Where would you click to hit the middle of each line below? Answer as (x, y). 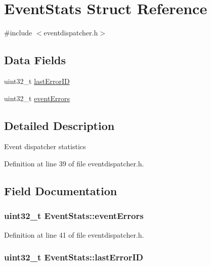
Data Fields (35, 60)
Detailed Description (59, 125)
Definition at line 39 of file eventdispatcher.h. (74, 163)
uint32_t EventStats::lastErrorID (74, 257)
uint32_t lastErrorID (37, 81)
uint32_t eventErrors (37, 98)
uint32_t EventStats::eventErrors (74, 216)
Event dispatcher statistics (45, 146)
